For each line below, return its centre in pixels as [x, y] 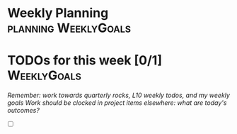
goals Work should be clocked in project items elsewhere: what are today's [117, 103]
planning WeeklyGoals [69, 28]
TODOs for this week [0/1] [85, 61]
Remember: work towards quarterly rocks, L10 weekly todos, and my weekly [118, 95]
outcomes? [24, 111]
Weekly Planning [58, 13]
